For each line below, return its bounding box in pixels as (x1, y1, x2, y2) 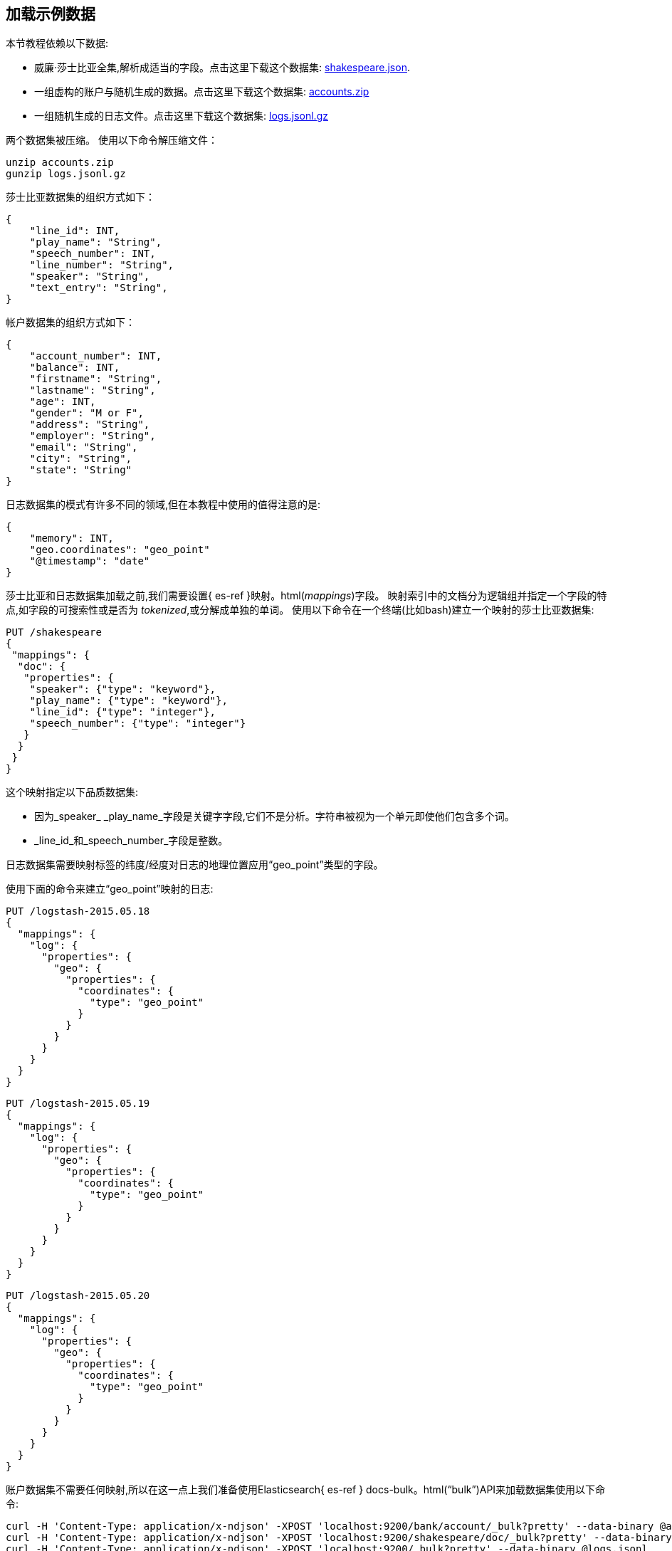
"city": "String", (29, 453, 132, 465)
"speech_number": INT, (29, 248, 156, 260)
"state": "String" (29, 464, 132, 476)
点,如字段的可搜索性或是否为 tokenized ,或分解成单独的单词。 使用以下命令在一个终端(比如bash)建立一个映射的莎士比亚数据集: (6, 604, 594, 616)
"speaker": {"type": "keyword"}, (29, 683, 216, 695)
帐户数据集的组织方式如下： (6, 316, 135, 329)
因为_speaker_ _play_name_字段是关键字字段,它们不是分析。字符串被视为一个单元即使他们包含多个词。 (34, 810, 515, 823)
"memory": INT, (29, 532, 114, 545)
